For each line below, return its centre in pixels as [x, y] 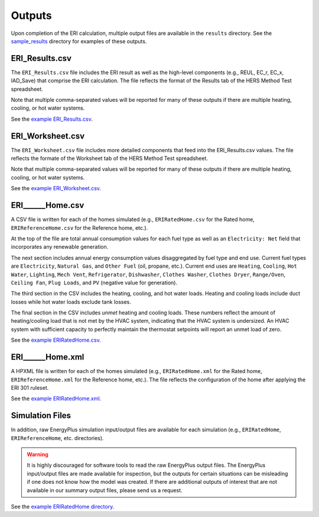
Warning [38, 455]
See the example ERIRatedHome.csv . [56, 340]
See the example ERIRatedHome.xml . [56, 399]
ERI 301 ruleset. [30, 387]
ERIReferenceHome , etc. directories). [57, 438]
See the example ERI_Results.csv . [52, 119]
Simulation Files [41, 415]
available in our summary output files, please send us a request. [105, 490]
